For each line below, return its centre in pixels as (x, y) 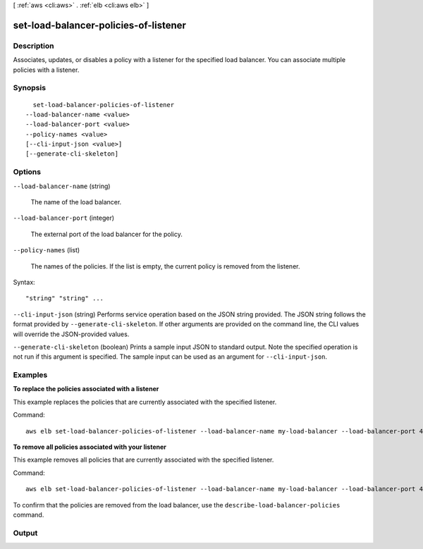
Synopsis (29, 88)
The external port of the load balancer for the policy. (107, 234)
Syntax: (24, 282)
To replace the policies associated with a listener (86, 389)
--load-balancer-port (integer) (64, 218)
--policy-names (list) (47, 250)
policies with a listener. (46, 70)
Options (27, 172)
